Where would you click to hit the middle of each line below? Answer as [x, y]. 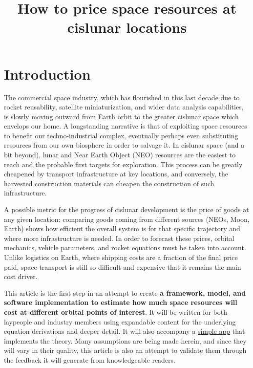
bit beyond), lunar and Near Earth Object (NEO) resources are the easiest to [120, 155]
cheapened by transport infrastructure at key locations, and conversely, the [116, 174]
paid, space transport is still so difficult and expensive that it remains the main [123, 267]
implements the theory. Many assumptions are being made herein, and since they [125, 340]
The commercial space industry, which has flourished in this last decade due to [122, 97]
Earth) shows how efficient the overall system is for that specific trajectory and [122, 228]
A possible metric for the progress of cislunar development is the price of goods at [126, 209]
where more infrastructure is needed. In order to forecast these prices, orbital [119, 238]
